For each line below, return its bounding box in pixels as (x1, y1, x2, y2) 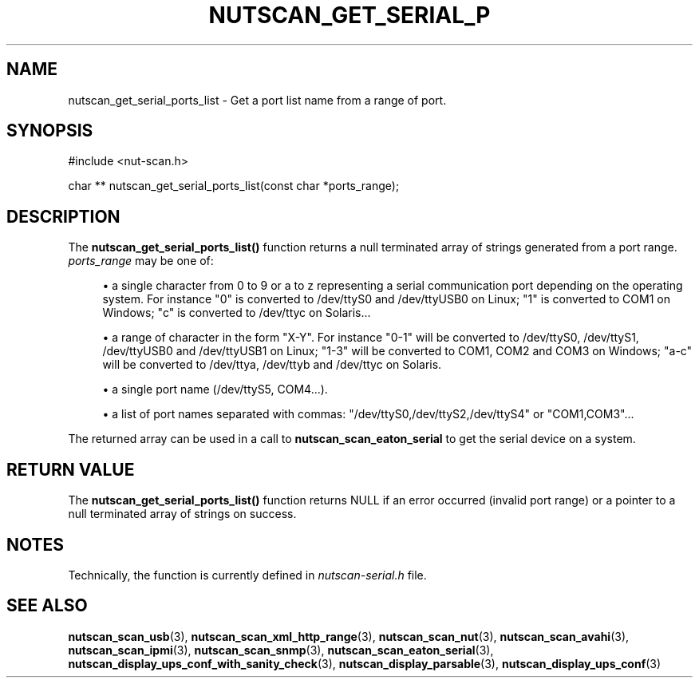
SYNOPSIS (6, 121, 93, 141)
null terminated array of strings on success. (68, 507, 297, 521)
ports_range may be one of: (68, 254, 214, 268)
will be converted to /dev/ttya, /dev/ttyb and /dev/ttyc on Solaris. (102, 358, 442, 372)
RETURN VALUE (6, 459, 135, 480)
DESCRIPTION (6, 206, 120, 227)
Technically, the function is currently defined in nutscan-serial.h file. (68, 567, 427, 582)
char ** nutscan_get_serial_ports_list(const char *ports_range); (68, 179, 400, 193)
